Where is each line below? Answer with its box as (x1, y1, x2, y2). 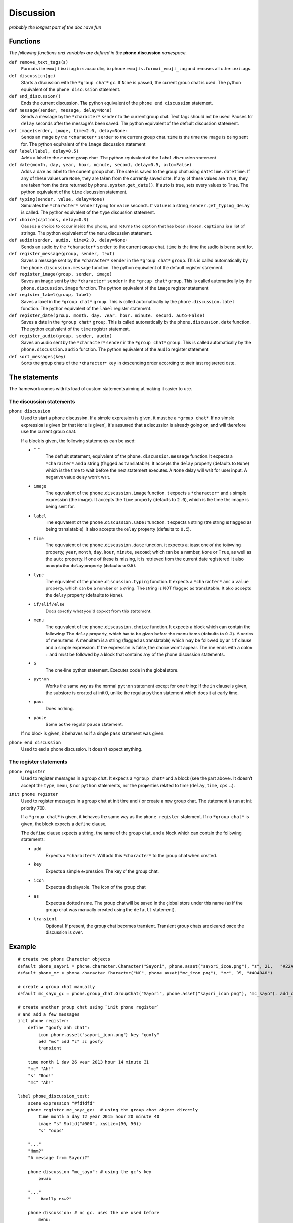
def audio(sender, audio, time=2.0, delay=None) (9, 237, 128, 243)
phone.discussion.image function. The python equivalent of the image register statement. (21, 285, 210, 291)
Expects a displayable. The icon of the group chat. (45, 884, 147, 890)
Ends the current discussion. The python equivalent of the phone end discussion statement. (21, 100, 213, 106)
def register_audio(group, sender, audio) (9, 333, 112, 339)
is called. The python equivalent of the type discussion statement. (21, 209, 156, 215)
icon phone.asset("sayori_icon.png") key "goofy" (38, 1032, 160, 1037)
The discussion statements (9, 398, 75, 405)
